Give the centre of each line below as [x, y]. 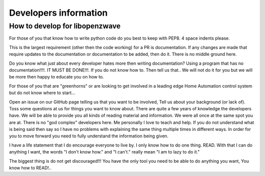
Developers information [58, 13]
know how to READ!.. [30, 168]
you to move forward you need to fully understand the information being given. [89, 136]
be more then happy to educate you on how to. [56, 77]
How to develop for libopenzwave [65, 26]
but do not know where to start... [42, 93]
